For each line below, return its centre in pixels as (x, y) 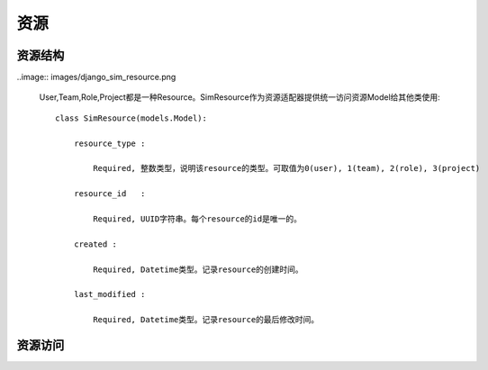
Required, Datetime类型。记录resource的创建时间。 (198, 269)
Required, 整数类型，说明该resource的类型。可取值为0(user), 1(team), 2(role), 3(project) (287, 168)
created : (95, 244)
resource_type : (109, 143)
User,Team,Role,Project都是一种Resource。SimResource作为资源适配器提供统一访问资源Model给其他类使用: (239, 97)
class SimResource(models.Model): (131, 118)
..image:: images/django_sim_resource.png (96, 77)
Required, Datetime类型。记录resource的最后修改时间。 (206, 320)
